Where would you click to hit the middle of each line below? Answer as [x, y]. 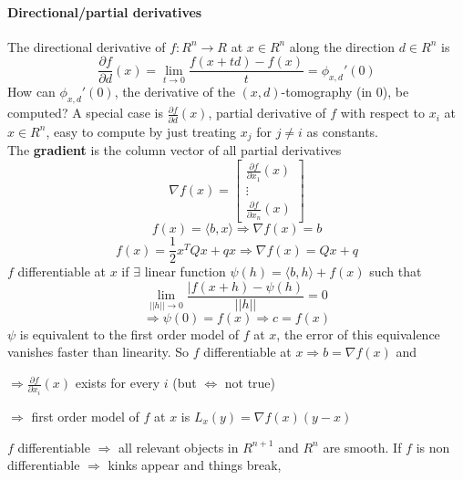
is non [433, 447]
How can [31, 92]
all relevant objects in [178, 447]
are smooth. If [362, 447]
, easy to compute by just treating [141, 131]
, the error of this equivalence [358, 334]
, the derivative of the [175, 92]
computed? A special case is [85, 113]
